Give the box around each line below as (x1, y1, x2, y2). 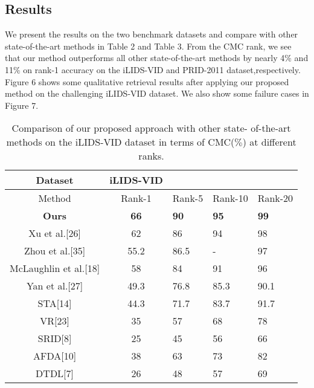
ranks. (138, 149, 164, 163)
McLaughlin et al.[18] (10, 261, 100, 276)
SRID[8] (37, 331, 72, 346)
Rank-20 (257, 191, 293, 205)
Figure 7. (5, 99, 39, 111)
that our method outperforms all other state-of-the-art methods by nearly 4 (5, 51, 285, 64)
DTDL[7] (36, 366, 74, 381)
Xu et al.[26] (28, 226, 81, 241)
